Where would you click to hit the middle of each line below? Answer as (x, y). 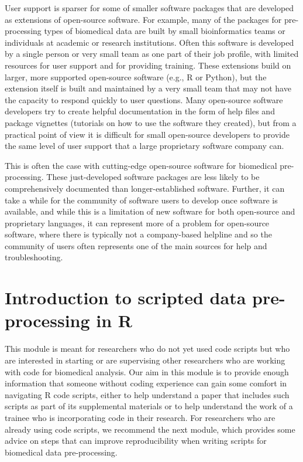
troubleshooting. (34, 257)
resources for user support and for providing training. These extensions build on (148, 65)
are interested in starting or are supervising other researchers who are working (145, 360)
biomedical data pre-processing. (61, 452)
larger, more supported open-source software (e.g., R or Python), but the (136, 77)
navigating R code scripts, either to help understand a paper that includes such (147, 394)
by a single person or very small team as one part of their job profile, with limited (152, 54)
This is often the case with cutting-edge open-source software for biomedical (141, 165)
